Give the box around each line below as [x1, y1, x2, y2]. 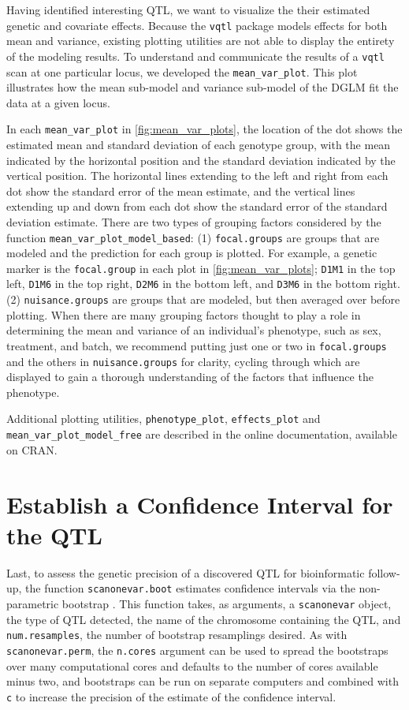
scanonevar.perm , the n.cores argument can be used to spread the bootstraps [6, 641, 389, 658]
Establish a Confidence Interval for [6, 488, 393, 520]
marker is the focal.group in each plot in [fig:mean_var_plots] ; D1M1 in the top [6, 260, 396, 276]
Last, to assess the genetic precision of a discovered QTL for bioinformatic [6, 564, 365, 581]
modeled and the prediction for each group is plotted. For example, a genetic [6, 245, 377, 261]
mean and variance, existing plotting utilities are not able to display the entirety [6, 32, 395, 49]
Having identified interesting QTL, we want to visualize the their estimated [6, 2, 370, 17]
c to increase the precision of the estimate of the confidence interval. [6, 688, 336, 704]
